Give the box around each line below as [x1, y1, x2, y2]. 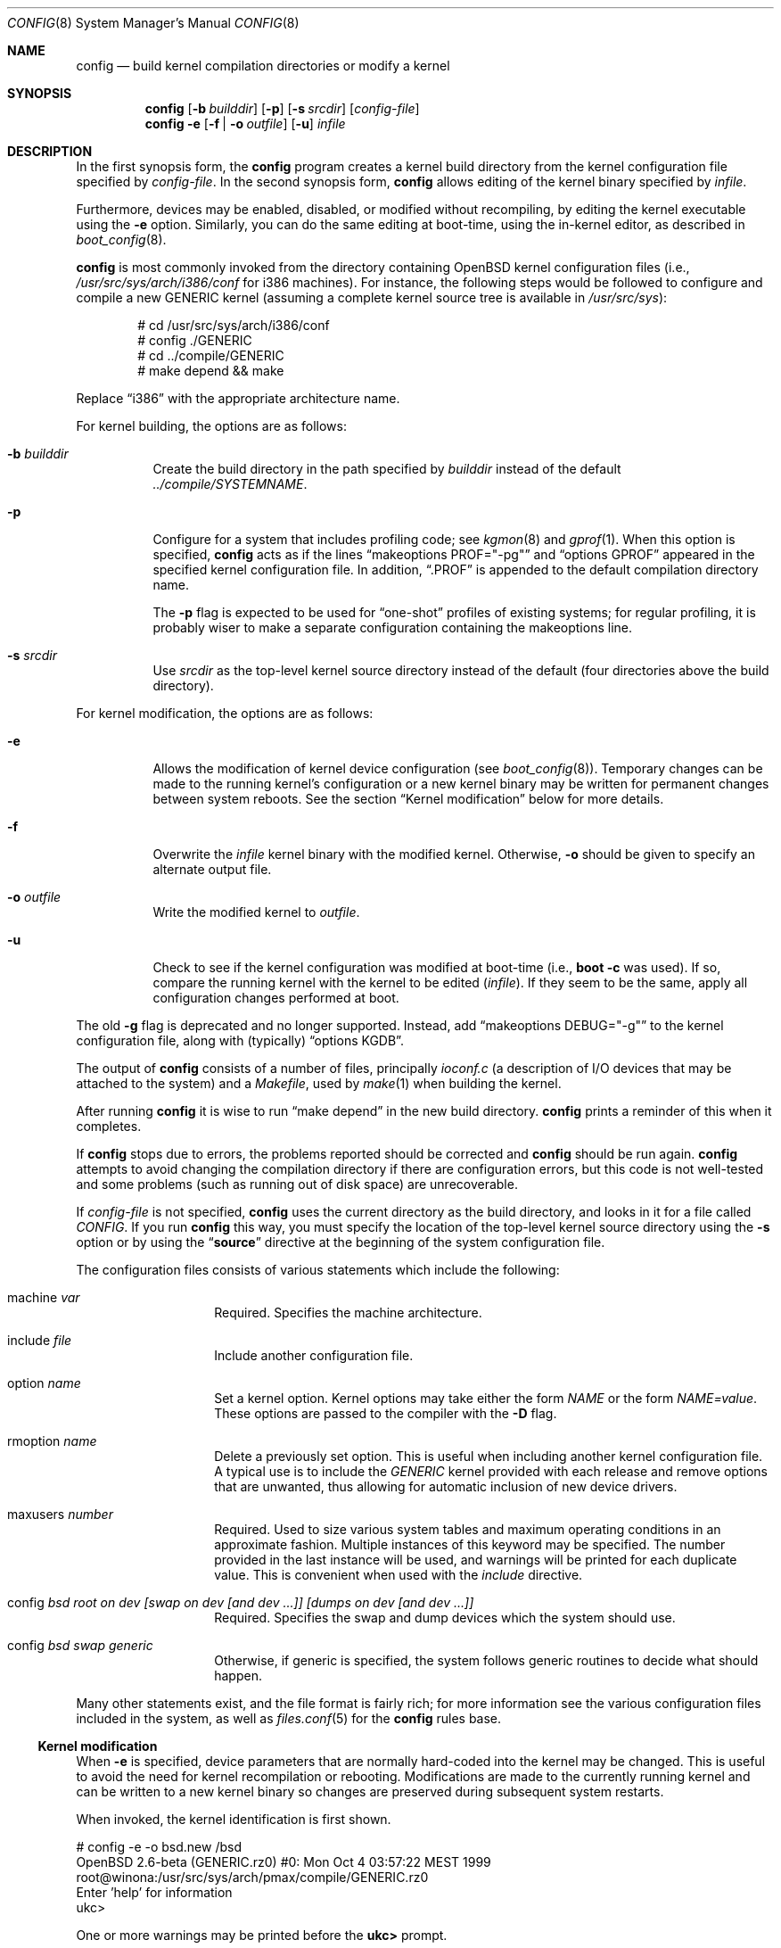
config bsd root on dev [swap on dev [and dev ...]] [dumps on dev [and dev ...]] [7, 1595, 474, 1610]
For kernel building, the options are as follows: [76, 418, 347, 433]
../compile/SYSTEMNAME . [152, 476, 308, 491]
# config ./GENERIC [137, 333, 252, 348]
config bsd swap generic [7, 1638, 153, 1653]
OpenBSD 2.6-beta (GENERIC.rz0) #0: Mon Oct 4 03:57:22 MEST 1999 [76, 1854, 491, 1870]
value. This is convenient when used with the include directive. [214, 1567, 583, 1582]
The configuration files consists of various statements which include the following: [76, 1262, 560, 1277]
